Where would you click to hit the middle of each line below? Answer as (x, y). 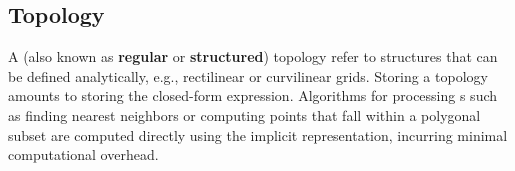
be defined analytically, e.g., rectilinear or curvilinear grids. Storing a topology (248, 75)
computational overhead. (83, 154)
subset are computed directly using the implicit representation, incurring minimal (258, 134)
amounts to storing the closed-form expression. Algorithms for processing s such (253, 95)
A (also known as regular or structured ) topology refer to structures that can (253, 56)
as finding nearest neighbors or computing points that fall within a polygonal (244, 114)
